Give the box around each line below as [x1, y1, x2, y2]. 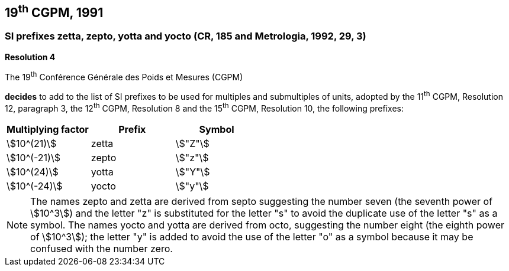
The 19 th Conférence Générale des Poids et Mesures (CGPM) [5, 70, 243, 82]
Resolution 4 [5, 51, 56, 62]
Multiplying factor [7, 123, 89, 135]
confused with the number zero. [30, 242, 173, 254]
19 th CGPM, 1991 [5, 2, 104, 20]
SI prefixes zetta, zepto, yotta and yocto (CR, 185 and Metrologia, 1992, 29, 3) [5, 30, 366, 43]
